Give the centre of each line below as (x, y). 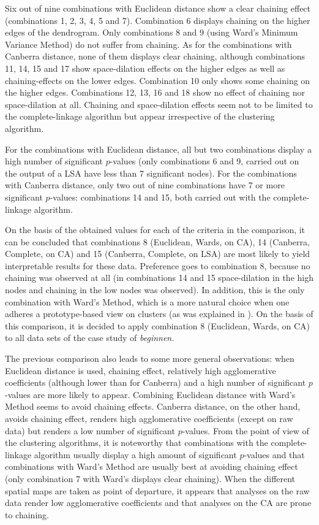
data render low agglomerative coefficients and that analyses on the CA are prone (158, 503)
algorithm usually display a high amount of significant (135, 454)
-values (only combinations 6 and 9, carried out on (205, 161)
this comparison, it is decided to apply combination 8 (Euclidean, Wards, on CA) (158, 325)
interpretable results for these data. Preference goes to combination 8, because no (158, 265)
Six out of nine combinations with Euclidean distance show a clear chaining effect (158, 8)
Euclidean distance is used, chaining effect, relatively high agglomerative (141, 370)
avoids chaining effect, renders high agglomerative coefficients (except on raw (149, 418)
